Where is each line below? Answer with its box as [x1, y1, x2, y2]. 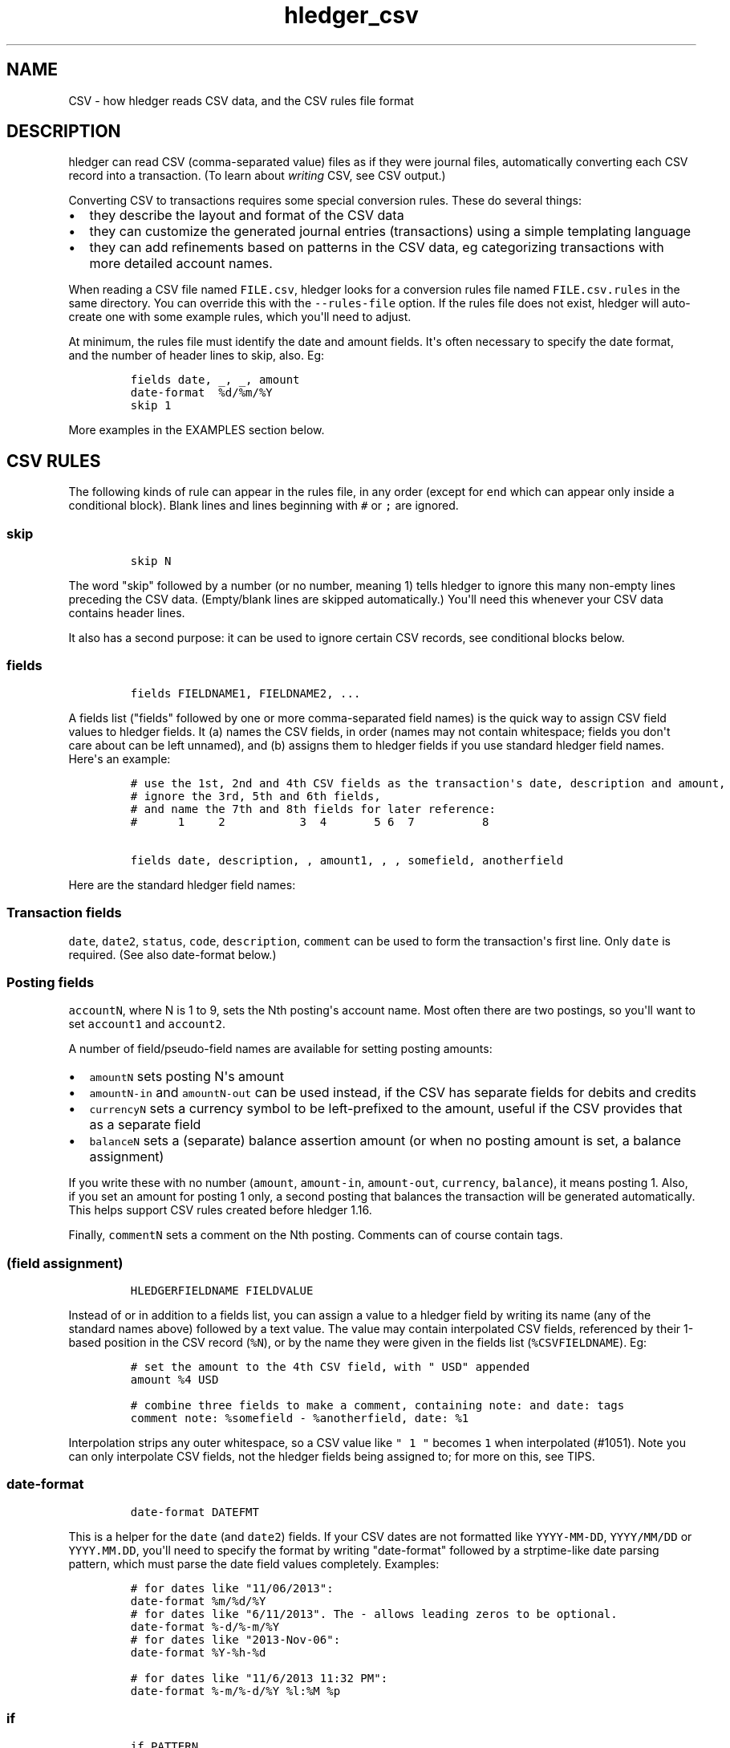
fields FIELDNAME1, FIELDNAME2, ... [130, 686, 361, 700]
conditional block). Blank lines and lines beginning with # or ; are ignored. [68, 498, 459, 513]
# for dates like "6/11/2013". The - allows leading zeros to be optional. [130, 1607, 618, 1620]
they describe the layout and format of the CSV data [89, 207, 404, 224]
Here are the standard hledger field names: [68, 877, 296, 892]
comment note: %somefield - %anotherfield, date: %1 [130, 1412, 469, 1425]
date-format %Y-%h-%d [130, 1645, 266, 1659]
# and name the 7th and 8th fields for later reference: [130, 802, 496, 815]
